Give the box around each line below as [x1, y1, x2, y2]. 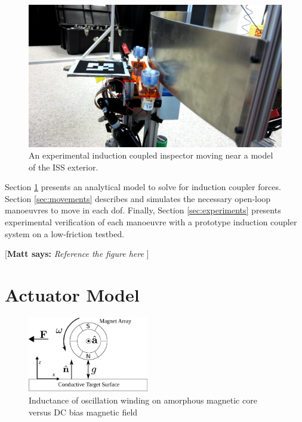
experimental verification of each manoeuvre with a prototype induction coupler [5, 216, 297, 228]
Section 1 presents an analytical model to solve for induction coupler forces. [5, 181, 281, 193]
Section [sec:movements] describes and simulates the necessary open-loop [5, 192, 271, 204]
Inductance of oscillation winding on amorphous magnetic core [29, 394, 257, 407]
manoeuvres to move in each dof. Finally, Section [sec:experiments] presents [5, 204, 281, 216]
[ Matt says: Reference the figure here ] [5, 247, 149, 260]
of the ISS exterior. [29, 160, 98, 173]
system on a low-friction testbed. [5, 227, 125, 240]
